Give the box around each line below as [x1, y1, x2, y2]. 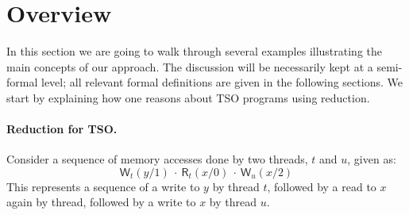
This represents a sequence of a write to [6, 178, 200, 194]
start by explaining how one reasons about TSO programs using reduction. [6, 89, 370, 106]
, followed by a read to [267, 178, 376, 194]
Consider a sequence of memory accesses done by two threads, [6, 151, 308, 167]
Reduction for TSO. [6, 121, 118, 137]
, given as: [347, 151, 396, 167]
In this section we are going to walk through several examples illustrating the [6, 43, 383, 60]
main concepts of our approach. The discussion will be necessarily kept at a [6, 58, 373, 75]
